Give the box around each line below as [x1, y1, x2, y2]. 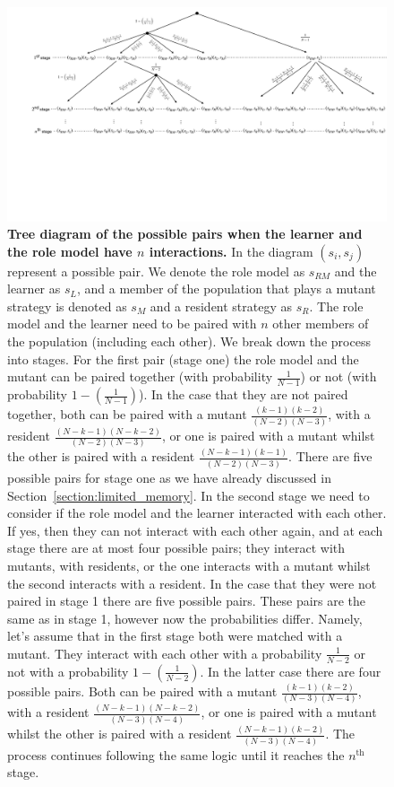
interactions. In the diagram [149, 241, 313, 260]
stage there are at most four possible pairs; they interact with [7, 538, 346, 557]
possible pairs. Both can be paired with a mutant [7, 682, 278, 701]
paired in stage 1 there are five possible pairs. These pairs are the [7, 591, 366, 610]
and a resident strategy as [150, 296, 293, 315]
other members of [272, 314, 369, 333]
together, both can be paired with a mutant [7, 405, 247, 424]
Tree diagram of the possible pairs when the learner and [7, 224, 363, 243]
